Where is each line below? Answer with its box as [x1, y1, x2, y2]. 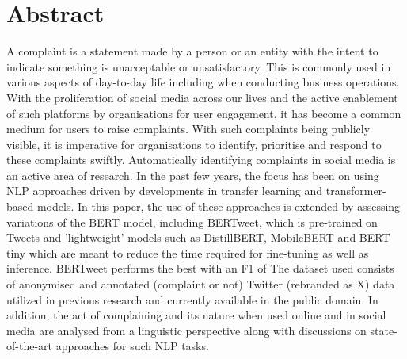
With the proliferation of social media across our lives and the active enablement [6, 89, 398, 105]
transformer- [325, 182, 386, 199]
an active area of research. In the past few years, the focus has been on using [6, 166, 379, 183]
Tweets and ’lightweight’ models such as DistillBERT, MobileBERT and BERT [6, 229, 390, 246]
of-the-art [6, 338, 52, 354]
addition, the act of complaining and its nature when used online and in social [6, 307, 386, 323]
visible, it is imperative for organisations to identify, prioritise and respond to [6, 136, 382, 152]
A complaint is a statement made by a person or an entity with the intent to [6, 43, 378, 59]
